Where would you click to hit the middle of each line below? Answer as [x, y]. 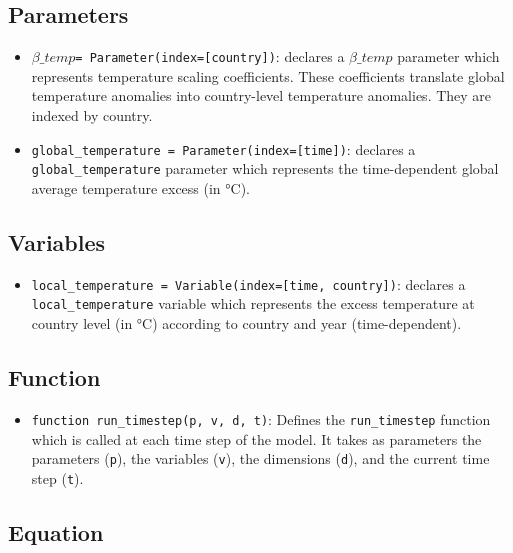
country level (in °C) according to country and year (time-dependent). [246, 323]
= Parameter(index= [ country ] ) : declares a [210, 56]
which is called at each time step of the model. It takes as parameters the [256, 438]
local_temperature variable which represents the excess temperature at [253, 303]
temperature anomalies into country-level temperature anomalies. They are [261, 95]
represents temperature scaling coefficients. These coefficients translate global [268, 75]
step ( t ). [57, 477]
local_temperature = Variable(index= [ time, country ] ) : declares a [248, 283]
